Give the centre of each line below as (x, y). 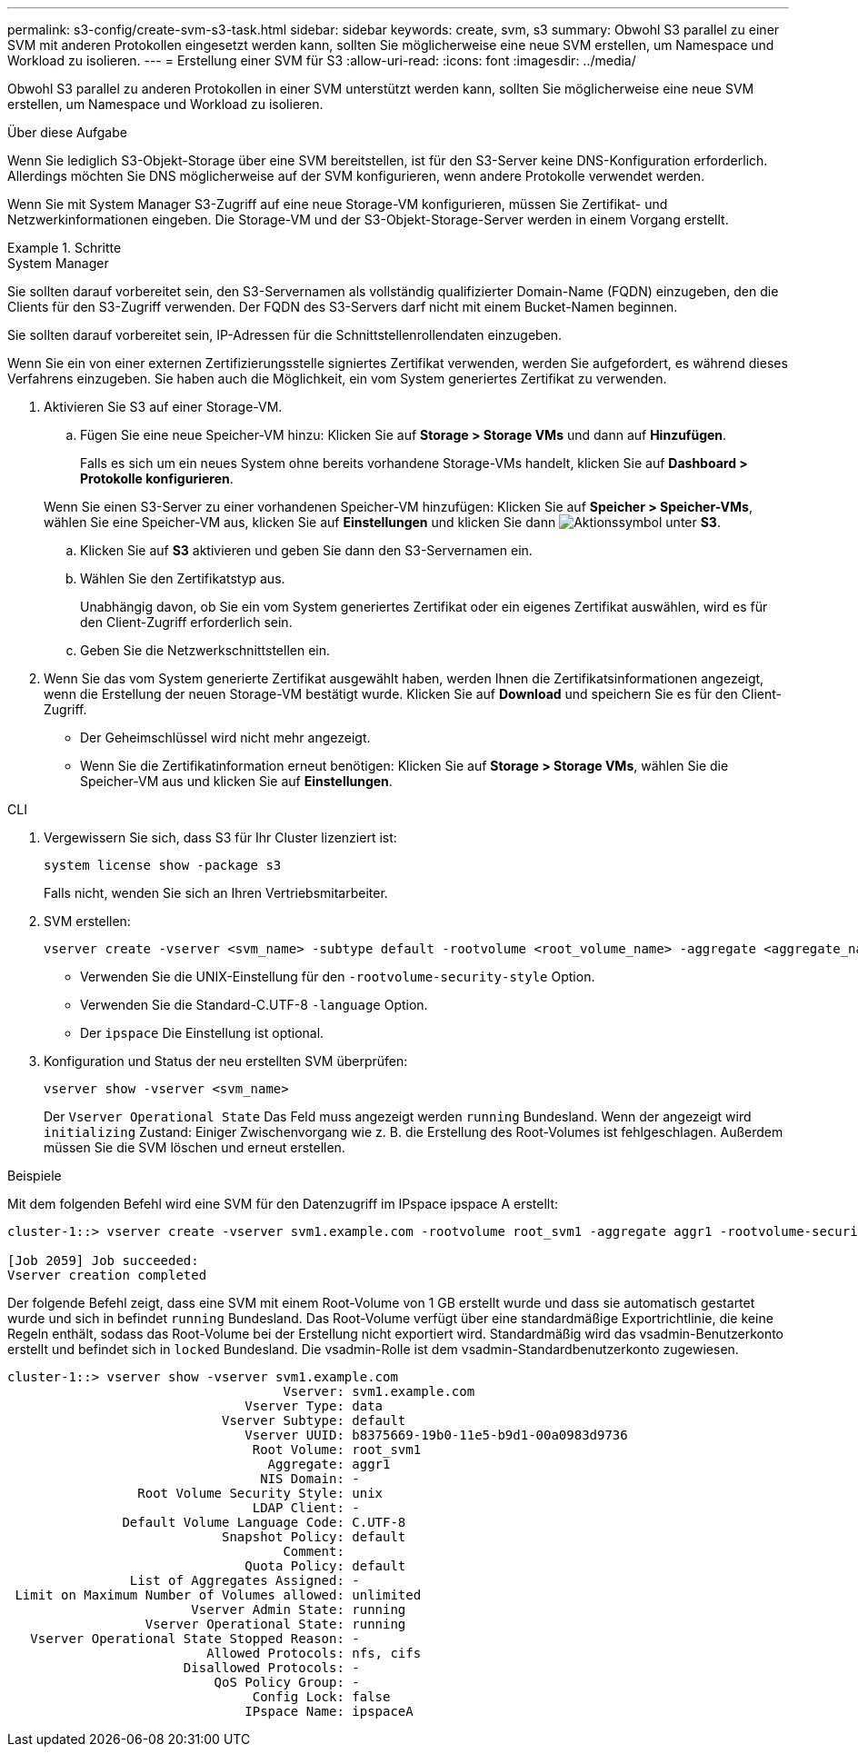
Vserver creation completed (107, 1275)
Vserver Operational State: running (275, 1624)
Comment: (314, 1551)
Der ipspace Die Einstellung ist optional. (202, 1033)
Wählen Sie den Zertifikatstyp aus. (183, 578)
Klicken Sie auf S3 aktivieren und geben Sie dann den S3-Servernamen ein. (306, 550)
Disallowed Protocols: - (271, 1668)
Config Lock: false (321, 1697)
